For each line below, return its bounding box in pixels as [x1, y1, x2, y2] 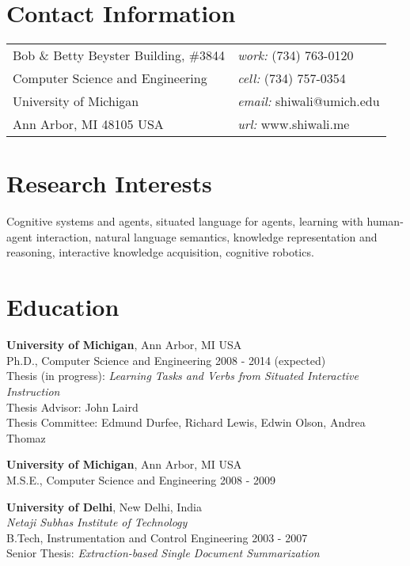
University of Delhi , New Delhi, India [6, 498, 202, 515]
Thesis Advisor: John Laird [6, 398, 139, 415]
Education [6, 291, 120, 323]
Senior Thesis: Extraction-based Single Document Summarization [6, 545, 320, 561]
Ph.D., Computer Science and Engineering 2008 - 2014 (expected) [6, 351, 326, 368]
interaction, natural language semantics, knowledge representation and [36, 228, 378, 245]
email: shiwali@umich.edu [237, 92, 380, 111]
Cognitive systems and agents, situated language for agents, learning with [6, 213, 363, 230]
